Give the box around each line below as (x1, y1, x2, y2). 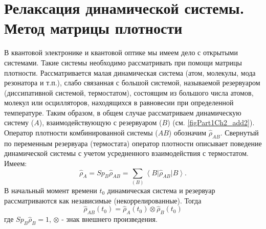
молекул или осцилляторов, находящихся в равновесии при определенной (4, 97, 234, 108)
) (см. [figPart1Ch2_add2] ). (167, 117, 255, 128)
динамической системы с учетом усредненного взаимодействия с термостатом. (4, 148, 249, 158)
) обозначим (168, 127, 207, 138)
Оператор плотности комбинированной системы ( (4, 127, 158, 138)
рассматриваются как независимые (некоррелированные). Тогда (4, 195, 202, 205)
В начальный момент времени (4, 185, 97, 195)
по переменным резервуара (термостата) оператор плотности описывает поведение (4, 138, 262, 148)
